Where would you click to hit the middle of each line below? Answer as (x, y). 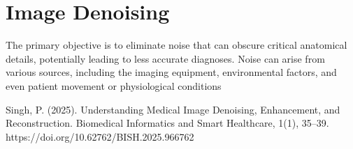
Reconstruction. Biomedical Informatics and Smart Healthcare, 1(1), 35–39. (167, 123)
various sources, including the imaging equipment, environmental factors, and (171, 72)
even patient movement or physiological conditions (114, 85)
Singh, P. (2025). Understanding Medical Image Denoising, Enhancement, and (173, 109)
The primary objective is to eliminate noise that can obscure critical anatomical (176, 45)
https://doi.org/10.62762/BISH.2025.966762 (100, 136)
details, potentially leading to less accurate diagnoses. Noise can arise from (165, 58)
